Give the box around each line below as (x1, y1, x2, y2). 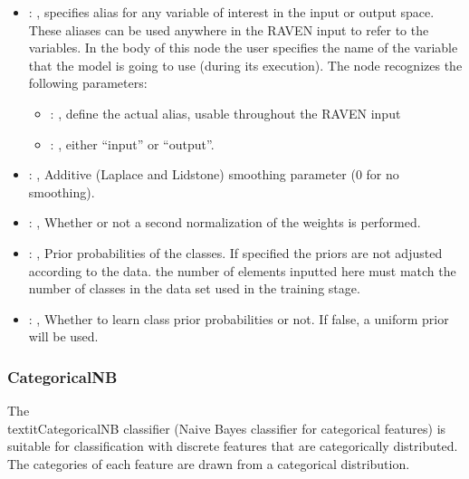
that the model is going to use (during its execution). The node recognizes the (28, 55, 463, 74)
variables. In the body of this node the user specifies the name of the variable (28, 38, 458, 57)
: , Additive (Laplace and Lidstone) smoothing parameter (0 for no (28, 165, 399, 184)
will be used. (28, 327, 99, 346)
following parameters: (28, 73, 148, 92)
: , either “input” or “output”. (50, 134, 215, 153)
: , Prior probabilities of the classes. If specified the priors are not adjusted (28, 243, 443, 262)
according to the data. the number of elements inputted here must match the (28, 261, 456, 280)
